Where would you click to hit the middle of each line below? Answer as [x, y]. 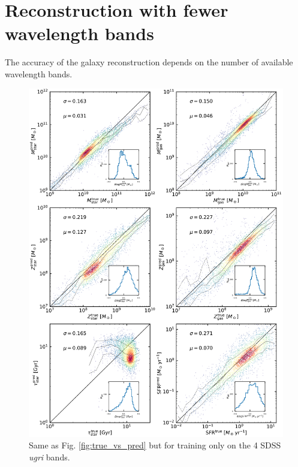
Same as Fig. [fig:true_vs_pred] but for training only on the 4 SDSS [155, 445]
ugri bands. [49, 457]
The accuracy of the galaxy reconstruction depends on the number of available [149, 62]
